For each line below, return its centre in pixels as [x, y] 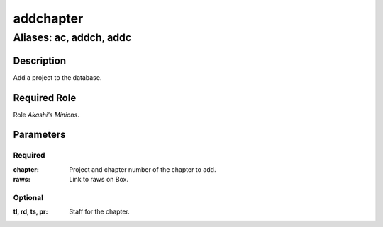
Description [40, 60]
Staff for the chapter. [100, 211]
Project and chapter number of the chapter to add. [143, 169]
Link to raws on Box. [99, 180]
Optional [28, 197]
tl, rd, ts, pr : [30, 211]
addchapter [48, 18]
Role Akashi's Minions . [46, 115]
